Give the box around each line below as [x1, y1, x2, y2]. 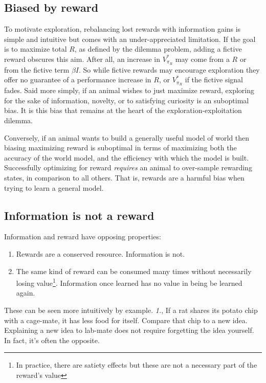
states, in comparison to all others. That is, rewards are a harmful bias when [4, 172, 245, 183]
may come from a [175, 53, 230, 64]
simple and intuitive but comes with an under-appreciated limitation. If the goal [4, 33, 256, 44]
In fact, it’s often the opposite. [4, 334, 100, 345]
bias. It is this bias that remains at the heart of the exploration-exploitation [4, 105, 242, 116]
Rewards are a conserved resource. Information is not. [16, 249, 185, 259]
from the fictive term [4, 64, 70, 75]
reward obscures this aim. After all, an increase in [4, 53, 160, 64]
